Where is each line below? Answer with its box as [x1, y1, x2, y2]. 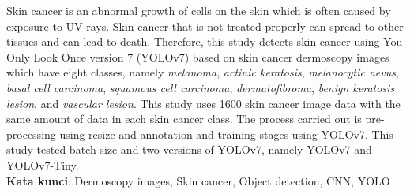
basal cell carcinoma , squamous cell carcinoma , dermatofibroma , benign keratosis [6, 79, 395, 95]
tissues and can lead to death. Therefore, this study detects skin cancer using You [6, 33, 403, 50]
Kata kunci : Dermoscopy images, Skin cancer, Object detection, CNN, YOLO [6, 172, 390, 188]
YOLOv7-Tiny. [6, 156, 79, 173]
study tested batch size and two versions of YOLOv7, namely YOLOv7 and [6, 141, 372, 158]
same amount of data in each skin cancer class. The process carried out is [6, 110, 362, 127]
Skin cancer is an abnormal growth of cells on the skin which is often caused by [6, 2, 391, 18]
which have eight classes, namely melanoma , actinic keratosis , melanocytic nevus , [6, 64, 399, 80]
